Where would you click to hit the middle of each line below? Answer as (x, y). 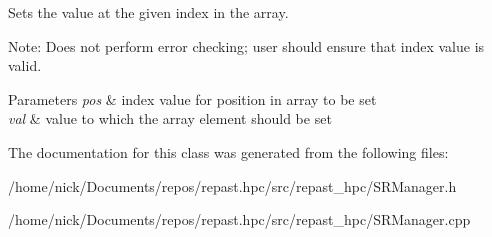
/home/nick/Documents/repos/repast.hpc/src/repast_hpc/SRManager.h (232, 185)
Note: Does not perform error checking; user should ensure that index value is (246, 45)
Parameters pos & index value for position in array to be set (192, 98)
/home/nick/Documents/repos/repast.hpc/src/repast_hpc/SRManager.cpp (239, 219)
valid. (25, 65)
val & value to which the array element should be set (170, 118)
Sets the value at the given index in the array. (148, 12)
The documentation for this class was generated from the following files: (228, 151)
